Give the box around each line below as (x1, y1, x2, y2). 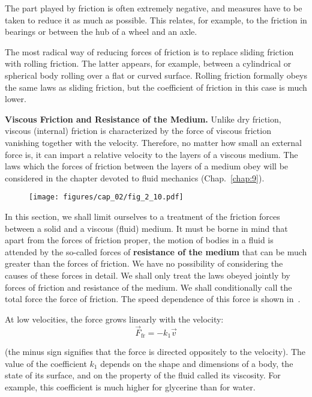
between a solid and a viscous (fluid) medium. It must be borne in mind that (5, 222, 288, 234)
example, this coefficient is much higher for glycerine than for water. (5, 380, 256, 393)
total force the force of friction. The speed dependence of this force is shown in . (5, 292, 301, 305)
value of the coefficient (5, 357, 87, 369)
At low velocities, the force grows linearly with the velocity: (5, 312, 224, 325)
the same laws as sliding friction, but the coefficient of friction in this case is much (5, 80, 307, 93)
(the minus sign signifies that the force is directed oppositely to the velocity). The (5, 345, 306, 357)
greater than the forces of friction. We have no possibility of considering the (5, 257, 283, 270)
